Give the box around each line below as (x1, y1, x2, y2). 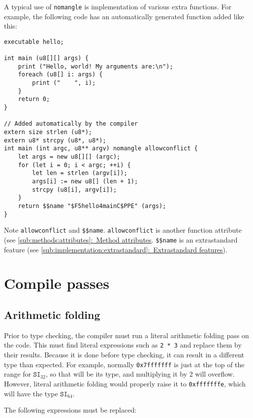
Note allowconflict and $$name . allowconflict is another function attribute (4, 225, 242, 235)
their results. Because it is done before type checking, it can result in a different (4, 349, 245, 360)
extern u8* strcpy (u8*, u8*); (4, 137, 106, 144)
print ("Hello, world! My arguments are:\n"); (18, 63, 173, 70)
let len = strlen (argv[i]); (32, 170, 127, 177)
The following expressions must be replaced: (4, 405, 137, 415)
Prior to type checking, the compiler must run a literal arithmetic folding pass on (4, 330, 249, 340)
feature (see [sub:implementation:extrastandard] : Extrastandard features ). (4, 244, 227, 254)
